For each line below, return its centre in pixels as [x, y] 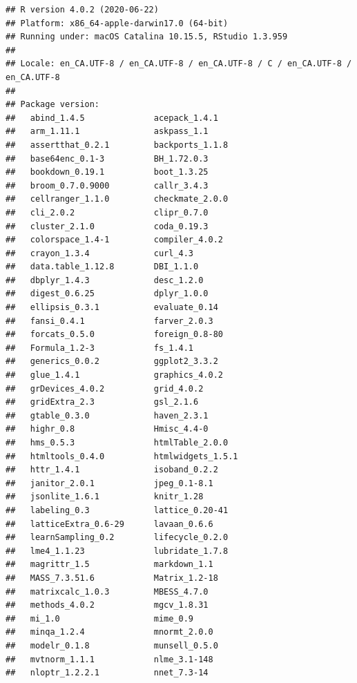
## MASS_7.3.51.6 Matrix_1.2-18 [112, 578]
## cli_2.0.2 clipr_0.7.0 [107, 212]
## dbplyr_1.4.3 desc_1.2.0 [105, 280]
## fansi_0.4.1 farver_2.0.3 [109, 321]
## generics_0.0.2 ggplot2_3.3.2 [112, 362]
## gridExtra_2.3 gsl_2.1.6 [102, 402]
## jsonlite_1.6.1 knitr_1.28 [105, 497]
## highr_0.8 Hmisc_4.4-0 [107, 429]
